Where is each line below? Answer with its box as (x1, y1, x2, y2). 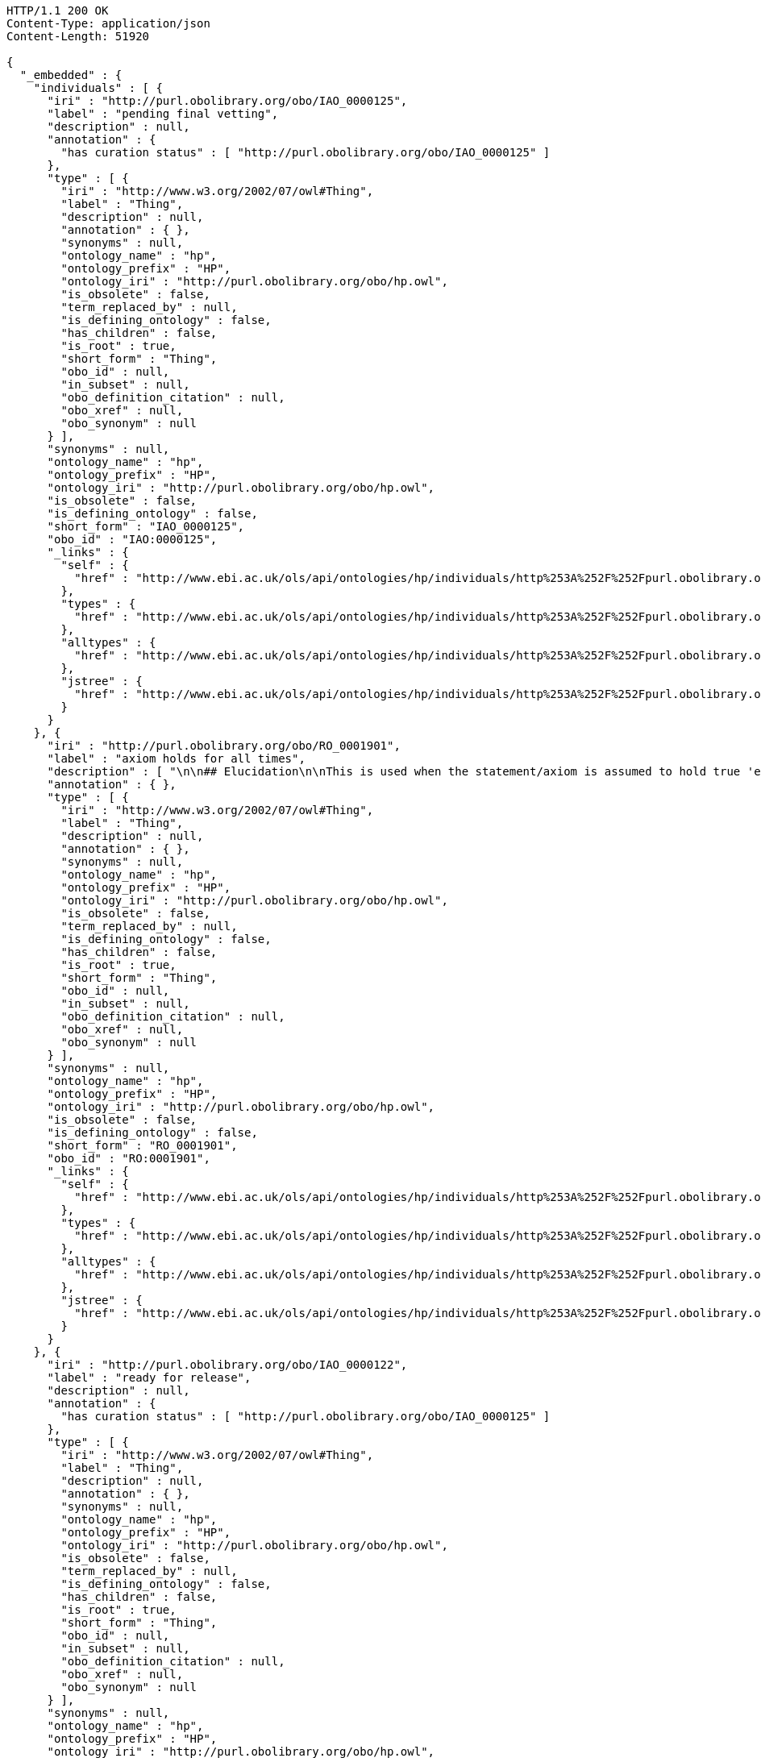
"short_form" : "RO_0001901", (47, 1139, 238, 1152)
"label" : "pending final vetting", (47, 107, 279, 120)
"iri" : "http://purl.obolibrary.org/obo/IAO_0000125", (47, 94, 408, 107)
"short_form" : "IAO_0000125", (47, 520, 245, 533)
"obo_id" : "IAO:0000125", (47, 533, 218, 546)
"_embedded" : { (19, 69, 123, 81)
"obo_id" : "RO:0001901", (47, 1152, 210, 1165)
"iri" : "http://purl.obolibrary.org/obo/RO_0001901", (47, 739, 401, 752)
